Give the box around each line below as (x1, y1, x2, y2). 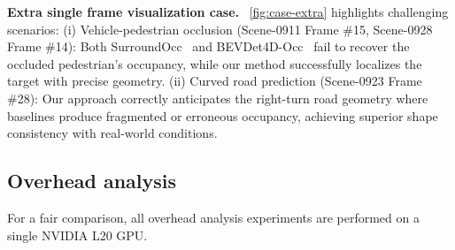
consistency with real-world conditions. (7, 124, 218, 142)
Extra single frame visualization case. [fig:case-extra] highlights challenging (7, 3, 449, 20)
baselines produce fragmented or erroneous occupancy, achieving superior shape (7, 106, 438, 125)
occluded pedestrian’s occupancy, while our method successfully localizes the (7, 54, 422, 72)
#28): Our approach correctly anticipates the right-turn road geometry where (7, 88, 428, 107)
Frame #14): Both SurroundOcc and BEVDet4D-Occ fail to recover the (7, 37, 410, 56)
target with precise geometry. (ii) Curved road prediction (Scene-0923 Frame (7, 72, 422, 90)
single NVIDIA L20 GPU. (7, 225, 148, 244)
